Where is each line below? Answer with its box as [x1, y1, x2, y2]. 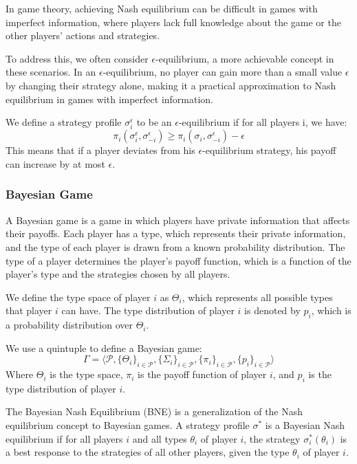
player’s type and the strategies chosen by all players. [6, 267, 230, 281]
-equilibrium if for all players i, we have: [178, 115, 347, 129]
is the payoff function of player [138, 367, 267, 382]
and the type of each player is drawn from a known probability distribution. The [6, 239, 345, 254]
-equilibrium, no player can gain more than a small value [102, 65, 343, 79]
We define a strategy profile [6, 115, 122, 129]
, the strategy [244, 431, 301, 445]
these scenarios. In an [6, 65, 96, 79]
